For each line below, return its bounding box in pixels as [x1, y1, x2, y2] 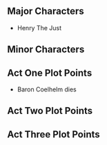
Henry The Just [17, 23, 62, 32]
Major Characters [7, 5, 84, 17]
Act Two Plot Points [7, 105, 93, 117]
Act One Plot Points [7, 67, 93, 78]
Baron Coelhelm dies [17, 85, 77, 93]
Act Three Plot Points [7, 129, 100, 140]
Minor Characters [7, 44, 85, 56]
